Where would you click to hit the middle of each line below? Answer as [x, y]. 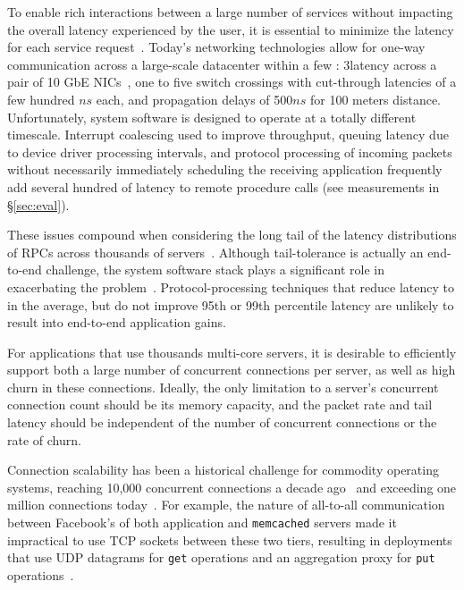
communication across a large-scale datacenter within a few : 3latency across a [222, 64]
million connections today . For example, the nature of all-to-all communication [226, 505]
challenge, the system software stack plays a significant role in [215, 270]
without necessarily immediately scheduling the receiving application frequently [225, 169]
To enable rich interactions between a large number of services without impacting [230, 12]
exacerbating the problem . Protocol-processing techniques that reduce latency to [231, 287]
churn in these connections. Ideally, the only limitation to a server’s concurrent [223, 387]
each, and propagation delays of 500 [194, 99]
